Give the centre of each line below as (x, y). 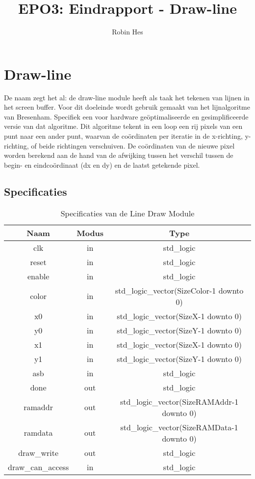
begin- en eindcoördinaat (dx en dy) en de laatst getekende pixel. (102, 165)
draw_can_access (38, 467)
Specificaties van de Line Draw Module (127, 213)
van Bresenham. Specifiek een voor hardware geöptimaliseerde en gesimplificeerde (126, 116)
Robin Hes (127, 32)
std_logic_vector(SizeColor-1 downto (179, 290)
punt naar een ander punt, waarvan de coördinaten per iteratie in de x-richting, (123, 136)
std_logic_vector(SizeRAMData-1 (179, 427)
